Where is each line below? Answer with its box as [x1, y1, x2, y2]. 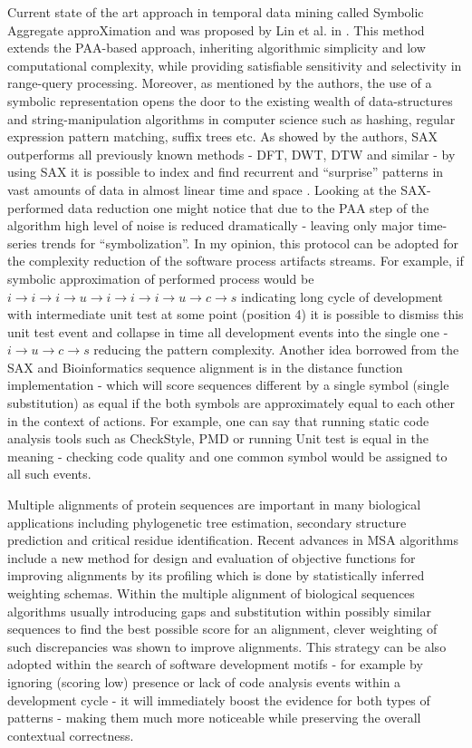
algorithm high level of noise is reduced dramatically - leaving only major [7, 216, 414, 235]
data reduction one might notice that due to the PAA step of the [67, 198, 429, 217]
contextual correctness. [7, 725, 134, 744]
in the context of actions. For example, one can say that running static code [7, 411, 429, 430]
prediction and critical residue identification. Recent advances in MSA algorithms [7, 530, 458, 549]
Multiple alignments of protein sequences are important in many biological [7, 495, 421, 514]
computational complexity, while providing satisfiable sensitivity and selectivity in [7, 55, 462, 74]
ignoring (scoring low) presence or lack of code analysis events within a [7, 672, 401, 691]
